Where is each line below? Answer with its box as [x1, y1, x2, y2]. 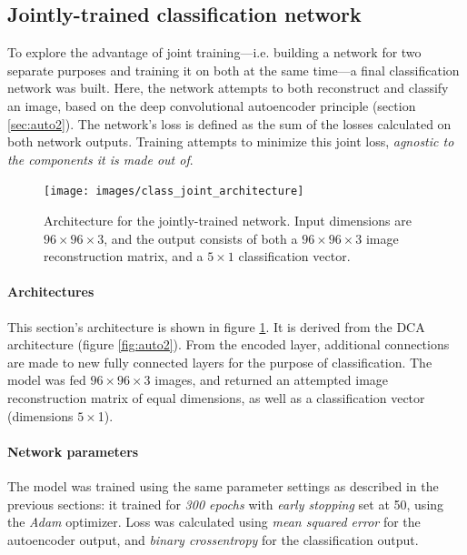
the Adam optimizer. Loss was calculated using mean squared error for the [7, 512, 421, 531]
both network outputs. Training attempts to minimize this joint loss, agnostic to [7, 132, 454, 151]
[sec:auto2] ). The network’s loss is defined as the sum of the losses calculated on [7, 114, 452, 133]
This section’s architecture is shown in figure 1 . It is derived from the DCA [7, 317, 425, 336]
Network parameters [7, 441, 139, 460]
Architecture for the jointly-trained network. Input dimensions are [44, 211, 412, 230]
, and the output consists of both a [104, 228, 298, 247]
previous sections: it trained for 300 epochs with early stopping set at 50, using [7, 494, 444, 513]
